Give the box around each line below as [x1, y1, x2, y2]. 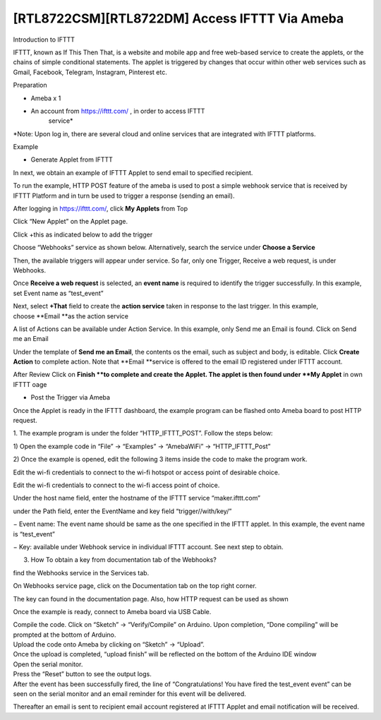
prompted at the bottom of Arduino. [13, 630, 116, 639]
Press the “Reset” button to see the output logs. [13, 670, 152, 678]
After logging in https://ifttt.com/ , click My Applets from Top [13, 205, 188, 213]
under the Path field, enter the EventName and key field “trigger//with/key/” [13, 507, 232, 515]
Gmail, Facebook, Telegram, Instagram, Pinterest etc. [13, 68, 167, 76]
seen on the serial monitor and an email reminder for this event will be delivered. [13, 690, 246, 698]
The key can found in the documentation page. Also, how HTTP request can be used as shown [13, 594, 289, 603]
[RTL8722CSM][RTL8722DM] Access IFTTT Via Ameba [13, 11, 344, 26]
